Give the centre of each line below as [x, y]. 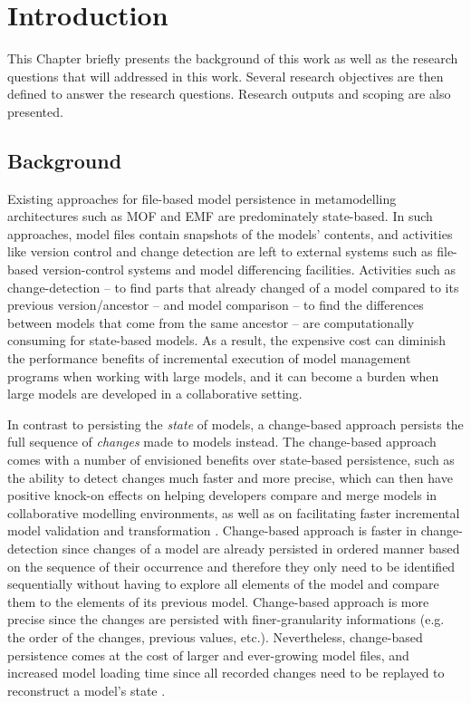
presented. [35, 111]
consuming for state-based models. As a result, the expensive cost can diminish [227, 340]
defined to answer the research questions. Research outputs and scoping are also [229, 94]
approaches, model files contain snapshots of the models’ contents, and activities [230, 233]
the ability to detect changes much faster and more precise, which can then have [230, 477]
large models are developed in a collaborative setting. [155, 394]
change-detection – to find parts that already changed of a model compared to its [233, 287]
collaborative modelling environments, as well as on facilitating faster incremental [234, 512]
